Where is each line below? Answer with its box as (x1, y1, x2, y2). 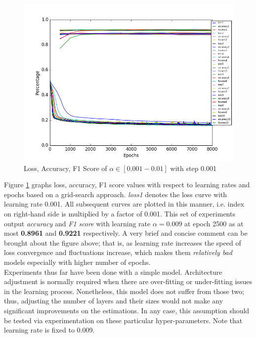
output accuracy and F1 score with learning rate (4, 218, 151, 228)
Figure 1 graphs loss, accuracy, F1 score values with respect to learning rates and (4, 179, 250, 190)
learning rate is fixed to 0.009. (4, 325, 95, 335)
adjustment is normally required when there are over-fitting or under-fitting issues (4, 276, 252, 287)
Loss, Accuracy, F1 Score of (24, 163, 107, 173)
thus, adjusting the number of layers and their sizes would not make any (4, 296, 223, 306)
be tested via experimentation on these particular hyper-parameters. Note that (4, 315, 243, 325)
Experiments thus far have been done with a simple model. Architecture (4, 266, 222, 277)
